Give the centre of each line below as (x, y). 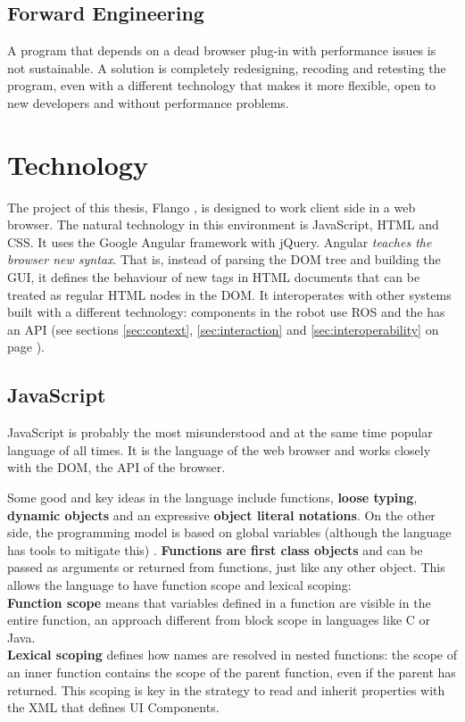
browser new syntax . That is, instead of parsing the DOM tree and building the (224, 259)
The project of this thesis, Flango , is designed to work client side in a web (212, 207)
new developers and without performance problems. (148, 102)
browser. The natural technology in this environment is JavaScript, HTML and (223, 224)
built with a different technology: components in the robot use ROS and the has (226, 312)
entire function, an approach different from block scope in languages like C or (219, 620)
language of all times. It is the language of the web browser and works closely (219, 449)
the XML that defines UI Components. (113, 707)
